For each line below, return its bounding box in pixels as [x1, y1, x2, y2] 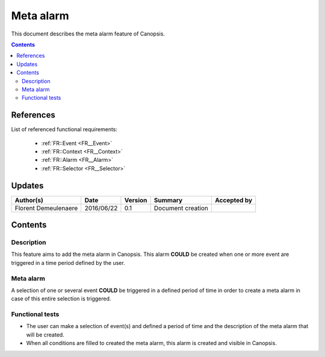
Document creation [153, 203, 209, 212]
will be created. [26, 331, 64, 338]
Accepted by [214, 196, 253, 204]
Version [124, 196, 147, 204]
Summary [153, 196, 183, 204]
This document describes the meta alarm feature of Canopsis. [11, 30, 166, 37]
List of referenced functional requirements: [11, 126, 117, 133]
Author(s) [14, 196, 43, 204]
